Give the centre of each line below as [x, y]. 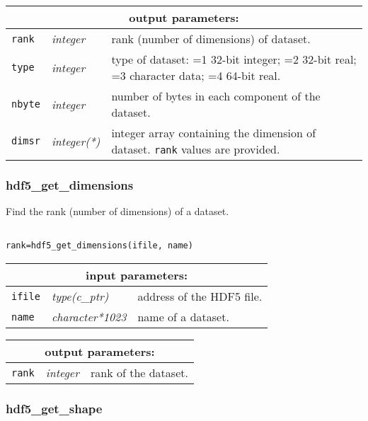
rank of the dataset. [139, 373]
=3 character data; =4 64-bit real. [196, 75]
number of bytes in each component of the [216, 96]
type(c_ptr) [80, 296]
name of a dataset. [183, 317]
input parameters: [137, 275]
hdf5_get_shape [54, 409]
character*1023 [89, 317]
